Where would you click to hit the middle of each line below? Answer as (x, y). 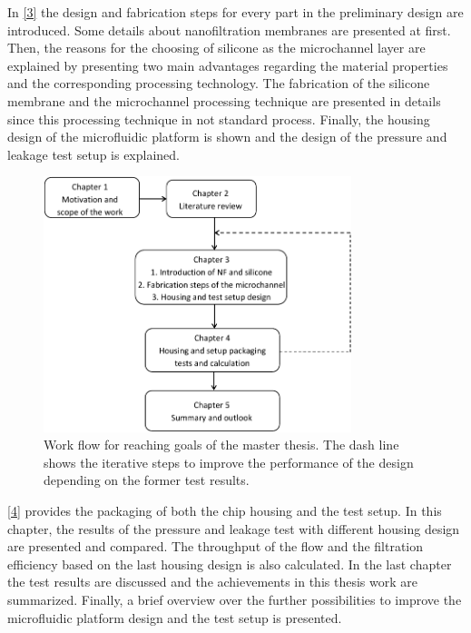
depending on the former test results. (147, 480)
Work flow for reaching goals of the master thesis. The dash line (221, 445)
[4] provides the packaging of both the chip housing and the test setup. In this (225, 511)
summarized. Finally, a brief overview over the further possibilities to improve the (235, 599)
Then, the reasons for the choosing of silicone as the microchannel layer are (216, 48)
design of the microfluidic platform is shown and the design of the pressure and (227, 137)
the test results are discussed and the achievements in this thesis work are (212, 582)
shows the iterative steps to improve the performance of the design (229, 462)
